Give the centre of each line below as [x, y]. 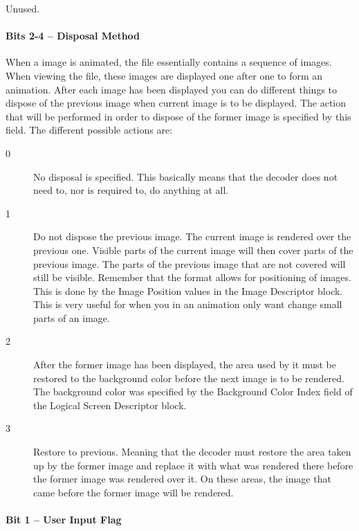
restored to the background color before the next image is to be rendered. [189, 378]
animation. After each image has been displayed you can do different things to [172, 89]
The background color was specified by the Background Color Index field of [193, 391]
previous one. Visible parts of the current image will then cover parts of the [193, 250]
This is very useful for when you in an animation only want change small [188, 304]
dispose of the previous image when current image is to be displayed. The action [176, 103]
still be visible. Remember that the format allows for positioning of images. [192, 277]
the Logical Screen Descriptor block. [110, 405]
